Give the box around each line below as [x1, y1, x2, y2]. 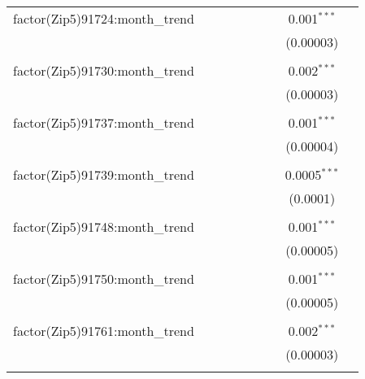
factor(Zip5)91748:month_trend [13, 217, 194, 236]
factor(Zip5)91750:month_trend [13, 269, 194, 288]
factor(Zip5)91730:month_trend [13, 61, 194, 80]
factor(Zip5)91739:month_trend [13, 165, 194, 184]
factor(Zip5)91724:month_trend [13, 9, 194, 28]
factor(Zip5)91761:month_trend [13, 321, 194, 340]
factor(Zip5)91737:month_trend [13, 113, 194, 132]
